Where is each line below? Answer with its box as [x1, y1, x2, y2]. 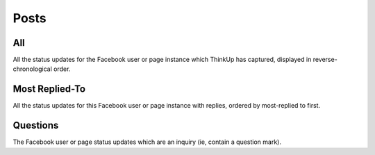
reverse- [312, 56, 338, 64]
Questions [12, 120, 59, 131]
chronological [12, 65, 52, 73]
